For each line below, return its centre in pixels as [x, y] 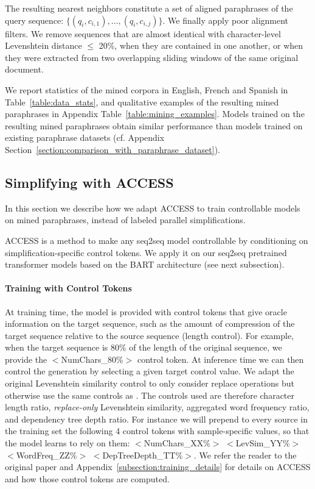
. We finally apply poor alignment [226, 20]
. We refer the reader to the [245, 455]
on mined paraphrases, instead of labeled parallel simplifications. [125, 220]
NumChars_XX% [177, 443]
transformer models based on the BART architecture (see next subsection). [145, 264]
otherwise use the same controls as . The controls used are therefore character [150, 395]
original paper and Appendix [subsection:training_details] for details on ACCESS [158, 467]
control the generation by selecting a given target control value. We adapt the [150, 371]
